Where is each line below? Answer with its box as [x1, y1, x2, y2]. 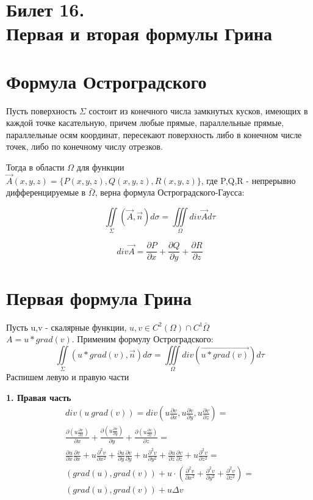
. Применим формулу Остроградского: [71, 333, 214, 345]
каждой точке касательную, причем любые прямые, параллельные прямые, [6, 116, 284, 129]
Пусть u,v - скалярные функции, [6, 320, 127, 333]
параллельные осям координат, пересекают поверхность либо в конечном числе [6, 128, 302, 141]
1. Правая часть [6, 391, 71, 403]
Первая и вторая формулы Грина [6, 21, 272, 46]
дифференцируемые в [6, 186, 86, 199]
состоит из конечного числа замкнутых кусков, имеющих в [88, 104, 308, 117]
